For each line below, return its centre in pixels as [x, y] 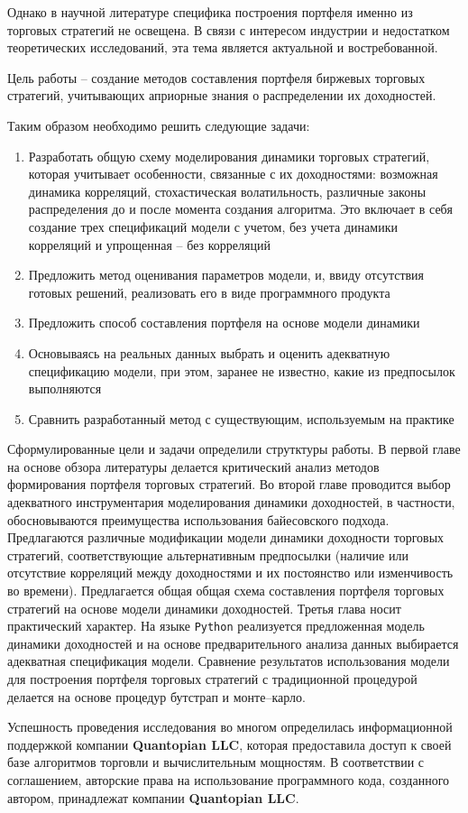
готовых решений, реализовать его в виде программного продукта [209, 292]
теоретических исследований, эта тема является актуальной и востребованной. [223, 47]
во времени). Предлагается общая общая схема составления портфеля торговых [226, 591]
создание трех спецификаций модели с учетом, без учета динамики [213, 226]
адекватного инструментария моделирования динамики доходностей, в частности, [231, 502]
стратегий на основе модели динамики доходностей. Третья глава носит [204, 608]
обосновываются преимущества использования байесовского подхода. [198, 519]
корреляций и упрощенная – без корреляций [149, 244]
